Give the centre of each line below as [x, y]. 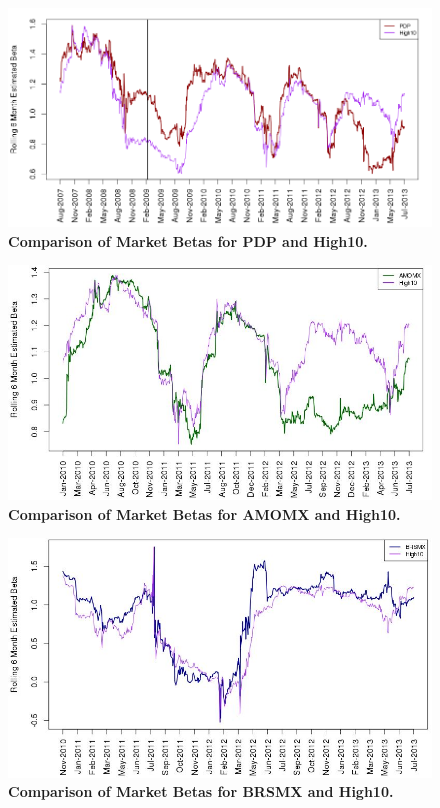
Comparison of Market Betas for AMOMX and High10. [204, 513]
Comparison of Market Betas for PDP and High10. [188, 240]
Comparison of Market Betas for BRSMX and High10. [201, 791]
